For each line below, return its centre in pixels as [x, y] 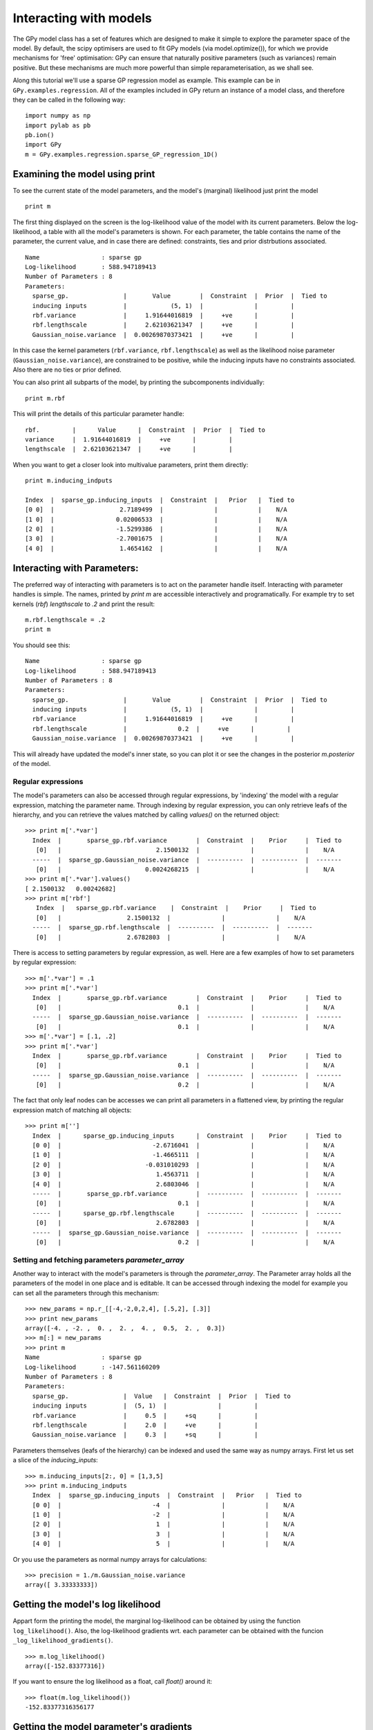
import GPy [44, 145]
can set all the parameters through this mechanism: [86, 1293]
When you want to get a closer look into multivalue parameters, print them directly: [131, 464]
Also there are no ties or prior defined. [67, 370]
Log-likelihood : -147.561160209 [93, 1367]
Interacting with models [82, 18]
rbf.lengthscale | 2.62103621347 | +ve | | [163, 325]
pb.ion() [40, 135]
